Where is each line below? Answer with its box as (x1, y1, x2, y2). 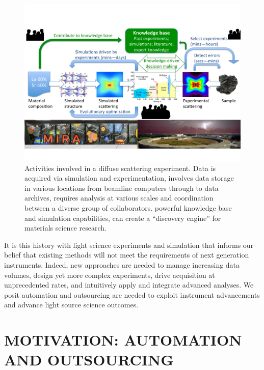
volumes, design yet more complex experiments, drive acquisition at (4, 269, 215, 280)
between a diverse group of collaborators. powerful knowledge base (24, 203, 232, 213)
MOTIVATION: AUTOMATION (4, 329, 242, 350)
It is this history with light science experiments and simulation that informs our (4, 239, 254, 250)
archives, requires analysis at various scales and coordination (24, 192, 214, 203)
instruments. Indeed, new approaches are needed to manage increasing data (4, 260, 240, 270)
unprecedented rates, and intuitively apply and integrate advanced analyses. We (4, 279, 254, 290)
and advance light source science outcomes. (4, 299, 139, 310)
